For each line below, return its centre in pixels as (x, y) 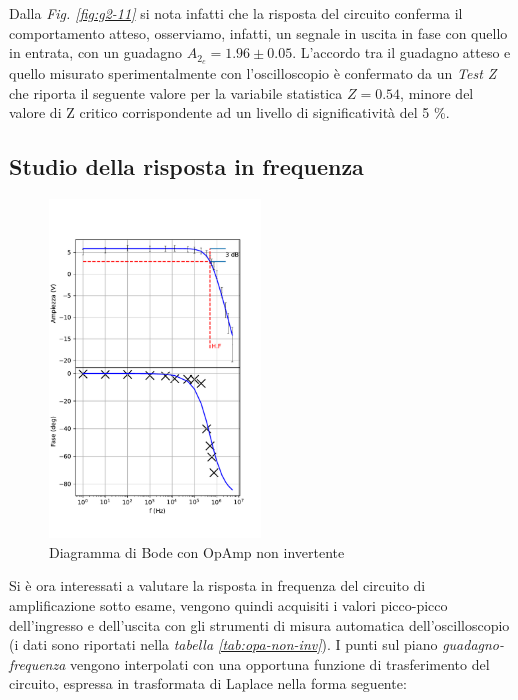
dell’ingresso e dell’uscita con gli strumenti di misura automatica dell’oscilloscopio (259, 624)
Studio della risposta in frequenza (186, 166)
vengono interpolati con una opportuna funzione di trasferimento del (280, 663)
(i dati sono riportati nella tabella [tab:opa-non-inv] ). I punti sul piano (223, 644)
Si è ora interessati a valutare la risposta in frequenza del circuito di (217, 585)
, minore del (437, 92)
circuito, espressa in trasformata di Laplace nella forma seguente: (208, 683)
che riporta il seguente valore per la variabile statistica (176, 92)
